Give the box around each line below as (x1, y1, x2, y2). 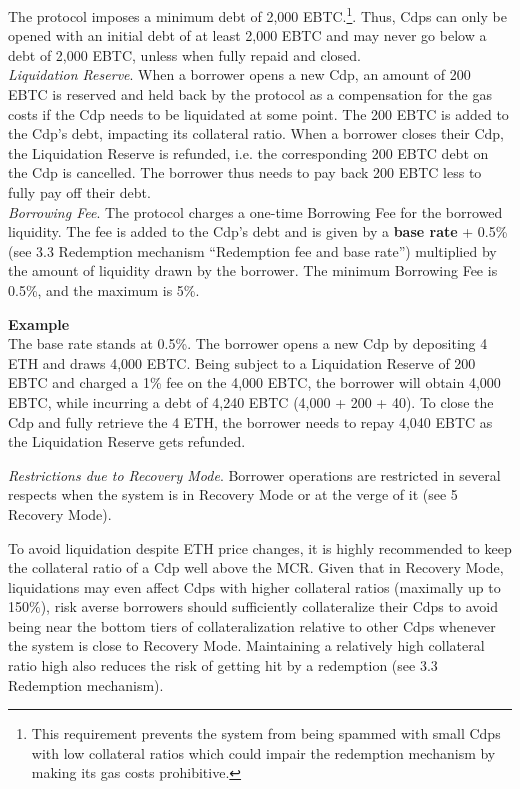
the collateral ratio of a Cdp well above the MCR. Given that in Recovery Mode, (8, 557, 504, 578)
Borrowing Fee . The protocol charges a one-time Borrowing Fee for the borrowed (8, 201, 503, 222)
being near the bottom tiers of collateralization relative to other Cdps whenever (8, 615, 496, 636)
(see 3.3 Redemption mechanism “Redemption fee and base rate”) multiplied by (8, 240, 497, 261)
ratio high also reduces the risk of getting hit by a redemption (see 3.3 (8, 655, 438, 676)
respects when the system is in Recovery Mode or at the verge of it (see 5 (8, 484, 458, 505)
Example (8, 313, 70, 334)
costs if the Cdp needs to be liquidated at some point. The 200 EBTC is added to (8, 103, 509, 124)
